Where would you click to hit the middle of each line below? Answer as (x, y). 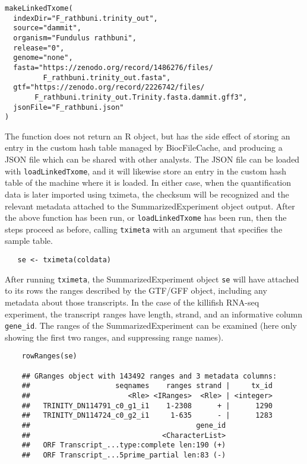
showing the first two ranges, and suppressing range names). (114, 337)
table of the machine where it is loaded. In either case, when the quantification (148, 182)
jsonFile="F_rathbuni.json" (69, 107)
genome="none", (43, 58)
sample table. (29, 241)
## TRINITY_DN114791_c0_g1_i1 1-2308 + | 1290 (147, 406)
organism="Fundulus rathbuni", (75, 38)
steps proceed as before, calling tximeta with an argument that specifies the (144, 229)
